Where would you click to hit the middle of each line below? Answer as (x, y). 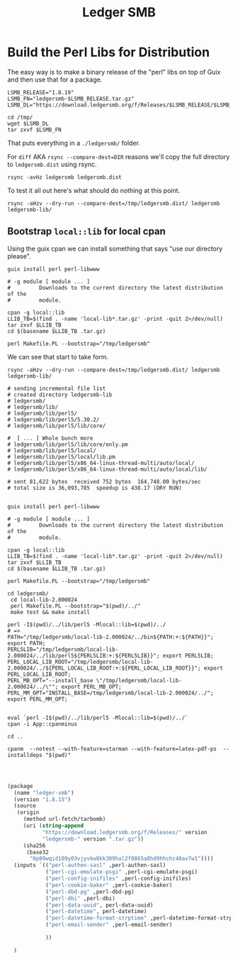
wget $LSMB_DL (28, 124)
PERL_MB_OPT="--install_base (50, 680)
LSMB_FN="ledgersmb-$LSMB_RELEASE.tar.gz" (71, 99)
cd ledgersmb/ (28, 594)
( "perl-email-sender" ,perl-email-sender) (109, 925)
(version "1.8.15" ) (42, 800)
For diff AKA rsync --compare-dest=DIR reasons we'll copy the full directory (119, 156)
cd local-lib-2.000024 (44, 600)
